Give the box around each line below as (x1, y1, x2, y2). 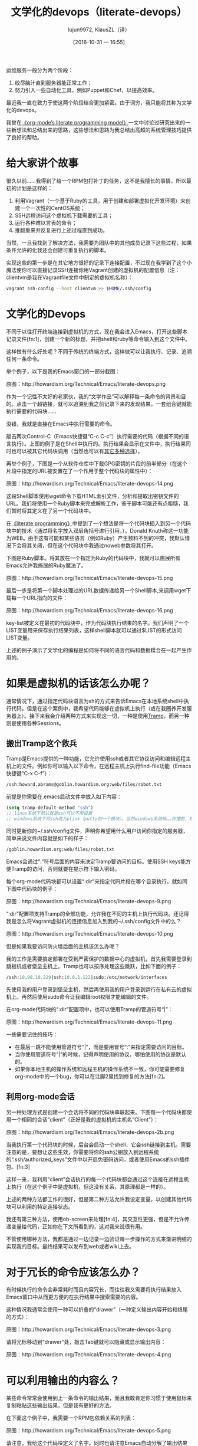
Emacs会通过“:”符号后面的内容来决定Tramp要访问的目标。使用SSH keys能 (6, 858, 186, 865)
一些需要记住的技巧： (6, 1031, 58, 1038)
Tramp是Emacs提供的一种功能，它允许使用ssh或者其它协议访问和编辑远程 (6, 755, 186, 762)
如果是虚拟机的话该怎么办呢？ (6, 677, 151, 690)
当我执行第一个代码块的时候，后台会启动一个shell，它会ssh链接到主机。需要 (6, 1141, 192, 1148)
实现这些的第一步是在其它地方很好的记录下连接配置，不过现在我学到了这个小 (6, 259, 192, 266)
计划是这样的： (16, 184, 53, 192)
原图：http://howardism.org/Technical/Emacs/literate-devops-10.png (6, 930, 174, 937)
